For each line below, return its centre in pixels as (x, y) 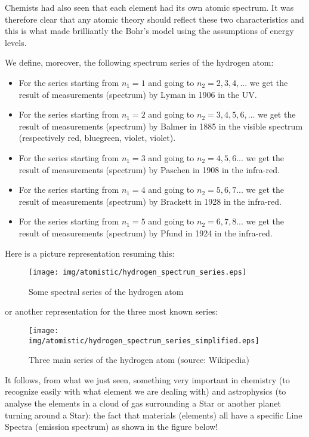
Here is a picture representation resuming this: (90, 253)
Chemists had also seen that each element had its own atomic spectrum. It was (149, 7)
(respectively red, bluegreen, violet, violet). (97, 138)
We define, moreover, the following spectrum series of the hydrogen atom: (139, 62)
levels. (16, 42)
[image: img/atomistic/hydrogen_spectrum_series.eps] (138, 273)
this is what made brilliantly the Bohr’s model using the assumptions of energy (149, 31)
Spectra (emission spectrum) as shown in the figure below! (112, 427)
